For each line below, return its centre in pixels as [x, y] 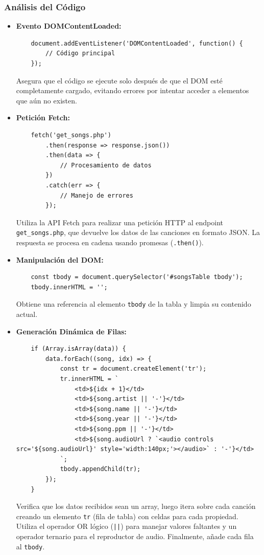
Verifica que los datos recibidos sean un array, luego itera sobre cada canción [136, 506]
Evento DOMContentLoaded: [69, 26]
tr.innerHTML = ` [89, 379]
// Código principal [80, 54]
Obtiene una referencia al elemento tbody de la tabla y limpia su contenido [134, 304]
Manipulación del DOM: [60, 259]
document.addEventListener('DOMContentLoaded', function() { [137, 43]
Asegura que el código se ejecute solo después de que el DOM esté [119, 80]
